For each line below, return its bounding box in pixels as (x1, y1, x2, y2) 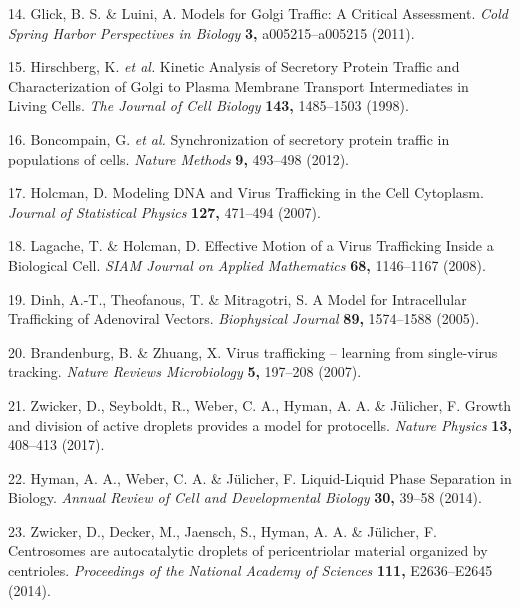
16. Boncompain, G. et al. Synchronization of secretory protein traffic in (8, 128, 450, 149)
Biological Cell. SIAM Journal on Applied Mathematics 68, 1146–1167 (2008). (8, 254, 486, 275)
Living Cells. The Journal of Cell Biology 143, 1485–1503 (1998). (8, 95, 409, 116)
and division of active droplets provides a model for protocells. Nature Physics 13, (8, 414, 512, 435)
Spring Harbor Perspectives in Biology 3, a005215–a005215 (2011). (8, 22, 415, 43)
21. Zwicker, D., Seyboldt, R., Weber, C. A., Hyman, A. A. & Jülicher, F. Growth (8, 394, 512, 415)
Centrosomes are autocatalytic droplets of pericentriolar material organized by (8, 540, 488, 561)
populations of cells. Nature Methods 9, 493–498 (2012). (8, 148, 349, 169)
